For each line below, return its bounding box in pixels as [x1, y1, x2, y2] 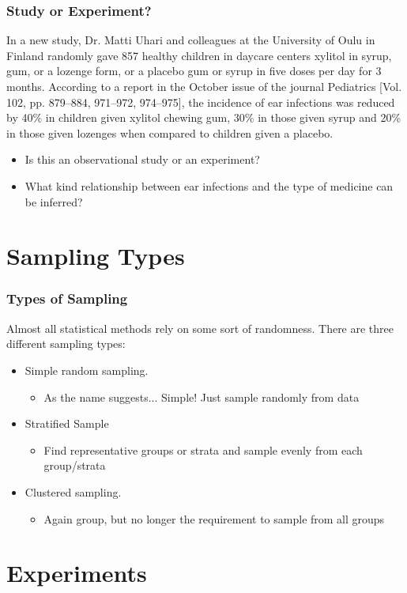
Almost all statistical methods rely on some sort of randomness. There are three [6, 319, 394, 336]
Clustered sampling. [24, 483, 122, 500]
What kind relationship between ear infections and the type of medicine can [24, 177, 394, 194]
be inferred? [24, 193, 83, 210]
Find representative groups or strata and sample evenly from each [43, 441, 363, 458]
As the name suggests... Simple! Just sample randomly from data [43, 388, 360, 405]
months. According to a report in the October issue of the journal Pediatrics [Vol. [6, 78, 402, 94]
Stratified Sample [24, 415, 109, 432]
